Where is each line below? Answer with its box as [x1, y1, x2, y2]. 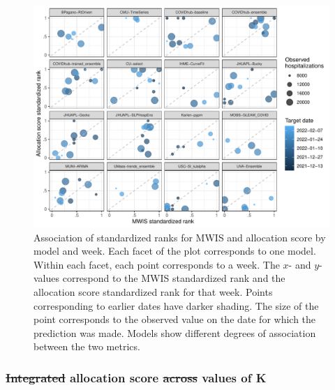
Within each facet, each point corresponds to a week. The [33, 257, 280, 271]
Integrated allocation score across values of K [6, 368, 267, 386]
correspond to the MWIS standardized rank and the [62, 271, 285, 285]
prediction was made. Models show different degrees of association [33, 325, 316, 340]
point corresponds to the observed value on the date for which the [33, 312, 316, 327]
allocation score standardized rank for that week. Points [33, 284, 273, 299]
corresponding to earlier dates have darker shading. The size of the [33, 298, 319, 313]
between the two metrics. [33, 339, 140, 354]
